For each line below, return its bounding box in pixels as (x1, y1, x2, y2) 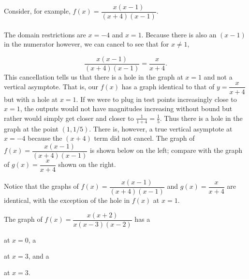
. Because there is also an (141, 29, 217, 39)
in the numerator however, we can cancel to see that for (4, 39, 169, 49)
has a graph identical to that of (121, 81, 215, 91)
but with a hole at (4, 94, 58, 104)
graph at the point (4, 123, 59, 133)
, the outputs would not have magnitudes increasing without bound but (20, 103, 233, 114)
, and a (28, 251, 49, 261)
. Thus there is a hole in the (160, 113, 243, 123)
